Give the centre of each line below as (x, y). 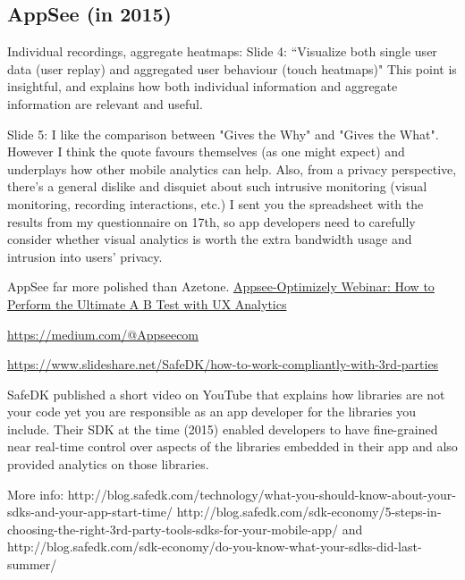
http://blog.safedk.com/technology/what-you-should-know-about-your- (262, 494)
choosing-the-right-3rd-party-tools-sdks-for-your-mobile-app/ (173, 529)
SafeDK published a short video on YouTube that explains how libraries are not (226, 394)
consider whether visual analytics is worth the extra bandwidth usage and (210, 239)
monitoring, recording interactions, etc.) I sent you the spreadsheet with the (216, 203)
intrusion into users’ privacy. (85, 256)
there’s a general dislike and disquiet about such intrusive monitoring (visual (217, 186)
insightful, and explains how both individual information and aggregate (203, 86)
